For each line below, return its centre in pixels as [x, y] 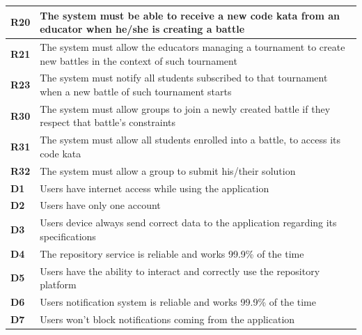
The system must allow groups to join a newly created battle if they [185, 108]
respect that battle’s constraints [108, 122]
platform [58, 285]
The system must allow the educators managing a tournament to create [192, 46]
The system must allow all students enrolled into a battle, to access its [190, 140]
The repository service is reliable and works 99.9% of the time [172, 253]
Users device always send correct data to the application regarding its [188, 223]
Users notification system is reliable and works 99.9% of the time [178, 301]
